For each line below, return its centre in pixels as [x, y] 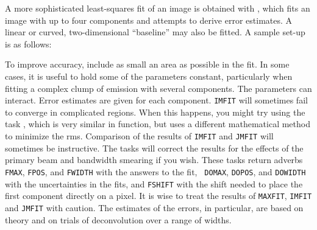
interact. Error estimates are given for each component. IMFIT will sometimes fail [156, 100]
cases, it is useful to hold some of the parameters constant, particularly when [149, 76]
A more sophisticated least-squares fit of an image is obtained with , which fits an [158, 8]
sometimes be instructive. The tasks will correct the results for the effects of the [154, 148]
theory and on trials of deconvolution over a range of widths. [118, 219]
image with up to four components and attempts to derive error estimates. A [149, 20]
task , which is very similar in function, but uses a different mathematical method [158, 124]
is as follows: [28, 44]
